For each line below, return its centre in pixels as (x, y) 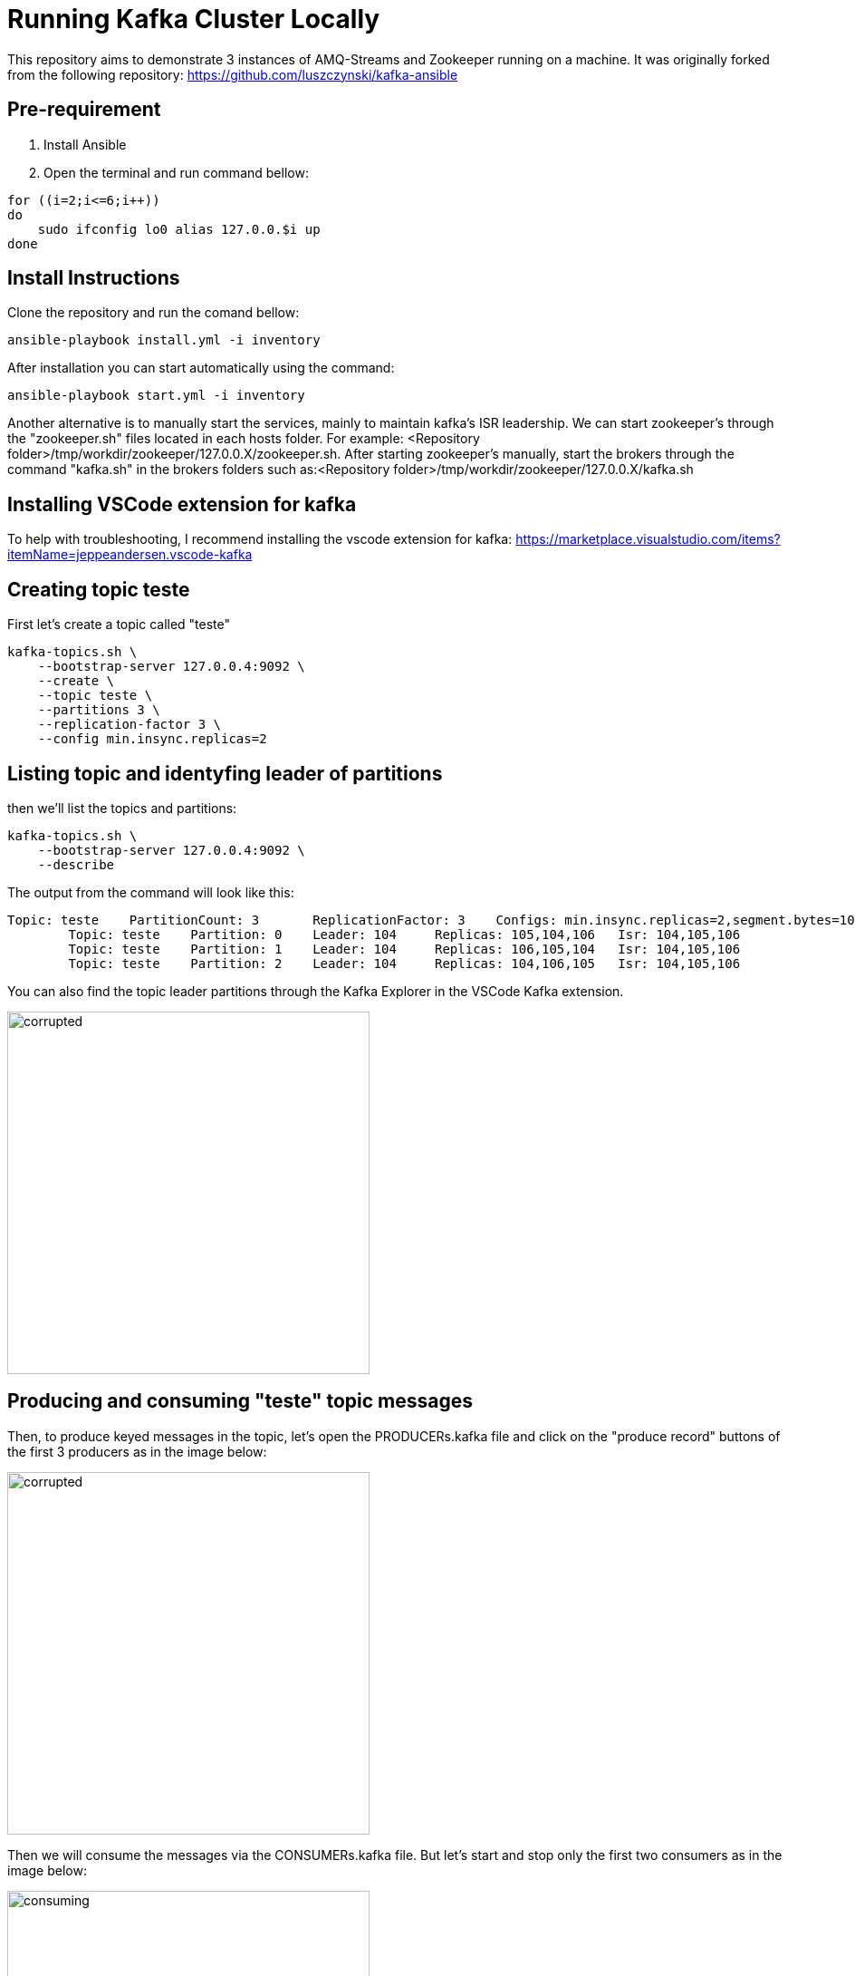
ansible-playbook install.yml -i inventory (164, 340)
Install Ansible (85, 144)
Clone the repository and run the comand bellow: (154, 313)
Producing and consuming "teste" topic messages (240, 1401)
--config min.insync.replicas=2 (152, 739)
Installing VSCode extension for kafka (182, 504)
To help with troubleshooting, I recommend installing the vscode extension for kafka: (260, 539)
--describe (76, 864)
